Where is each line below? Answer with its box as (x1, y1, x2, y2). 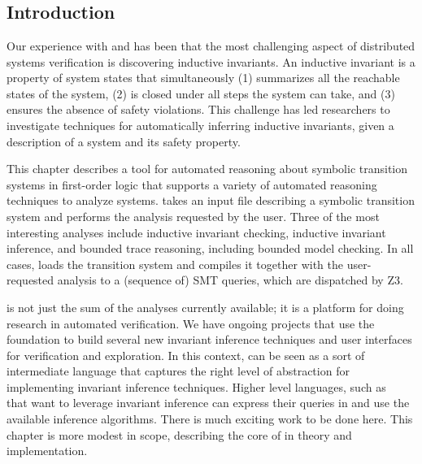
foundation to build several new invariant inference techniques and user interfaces (7, 331, 412, 348)
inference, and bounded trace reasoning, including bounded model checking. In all (7, 240, 414, 257)
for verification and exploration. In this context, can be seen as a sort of (7, 346, 365, 363)
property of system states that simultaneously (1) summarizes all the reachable (7, 69, 400, 86)
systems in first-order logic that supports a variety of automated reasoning (7, 176, 377, 193)
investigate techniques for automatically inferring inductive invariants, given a (7, 116, 394, 133)
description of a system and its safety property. (7, 132, 241, 150)
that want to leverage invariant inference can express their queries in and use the (7, 394, 410, 411)
